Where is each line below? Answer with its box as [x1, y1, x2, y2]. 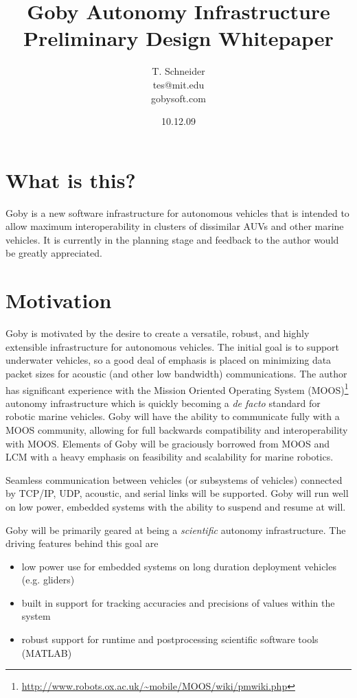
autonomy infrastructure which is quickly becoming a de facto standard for [5, 395, 321, 410]
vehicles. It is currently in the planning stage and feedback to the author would [5, 232, 339, 246]
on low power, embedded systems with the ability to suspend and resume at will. [5, 499, 346, 513]
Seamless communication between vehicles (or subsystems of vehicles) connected [5, 472, 343, 487]
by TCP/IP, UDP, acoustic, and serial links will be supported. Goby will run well [5, 486, 349, 500]
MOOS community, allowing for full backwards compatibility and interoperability [5, 422, 348, 437]
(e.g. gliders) [21, 572, 75, 587]
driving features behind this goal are [5, 536, 159, 550]
